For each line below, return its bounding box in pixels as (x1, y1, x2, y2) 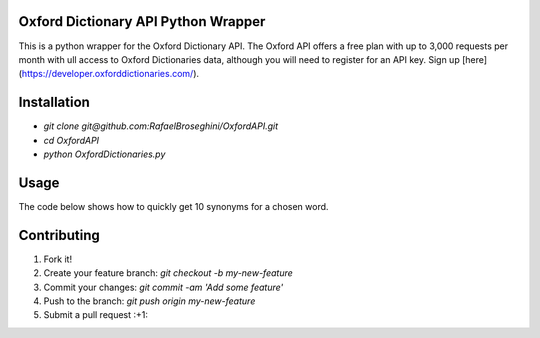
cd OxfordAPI (43, 134, 100, 146)
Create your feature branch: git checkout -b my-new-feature (43, 267, 294, 279)
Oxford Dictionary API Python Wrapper (18, 13, 266, 30)
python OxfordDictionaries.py (43, 148, 166, 160)
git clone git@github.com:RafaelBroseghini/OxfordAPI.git (43, 120, 279, 132)
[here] (461, 53, 488, 65)
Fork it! (43, 253, 73, 265)
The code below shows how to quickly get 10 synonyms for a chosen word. (18, 200, 329, 212)
